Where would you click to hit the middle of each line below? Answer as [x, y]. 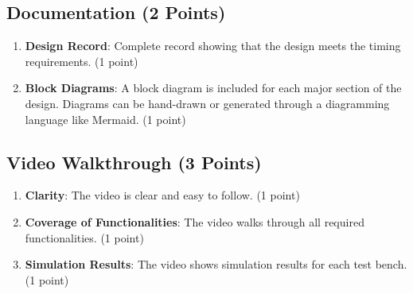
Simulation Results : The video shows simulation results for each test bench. [216, 264]
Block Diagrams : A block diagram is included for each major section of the [213, 88]
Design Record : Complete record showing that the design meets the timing [213, 46]
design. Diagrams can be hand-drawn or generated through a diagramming [207, 103]
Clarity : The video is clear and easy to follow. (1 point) [162, 195]
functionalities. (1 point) [84, 237]
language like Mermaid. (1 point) [105, 119]
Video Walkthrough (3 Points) [134, 162]
